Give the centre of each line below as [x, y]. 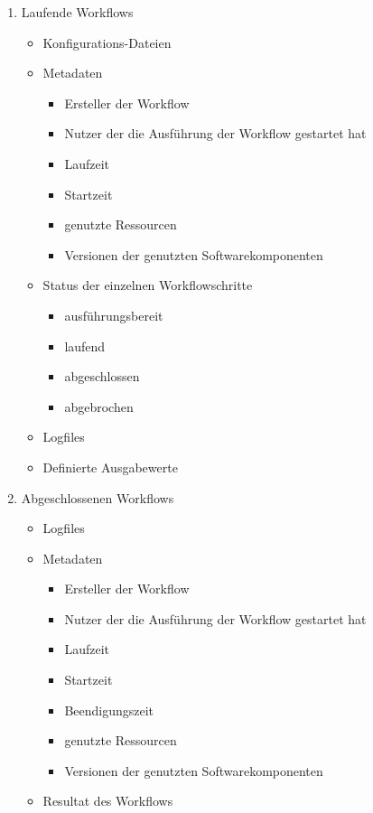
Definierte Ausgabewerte [110, 467]
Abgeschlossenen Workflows [98, 497]
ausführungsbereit [114, 315]
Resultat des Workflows [108, 801]
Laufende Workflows [77, 12]
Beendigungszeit [109, 710]
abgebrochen [99, 406]
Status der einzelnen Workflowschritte [148, 285]
